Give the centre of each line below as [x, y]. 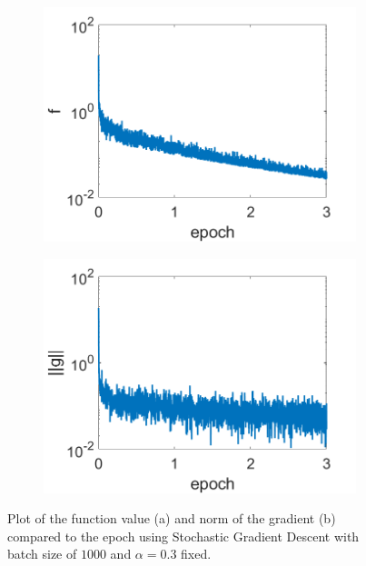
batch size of [42, 554]
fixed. [196, 554]
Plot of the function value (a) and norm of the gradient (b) [172, 518]
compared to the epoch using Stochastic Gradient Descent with [183, 536]
